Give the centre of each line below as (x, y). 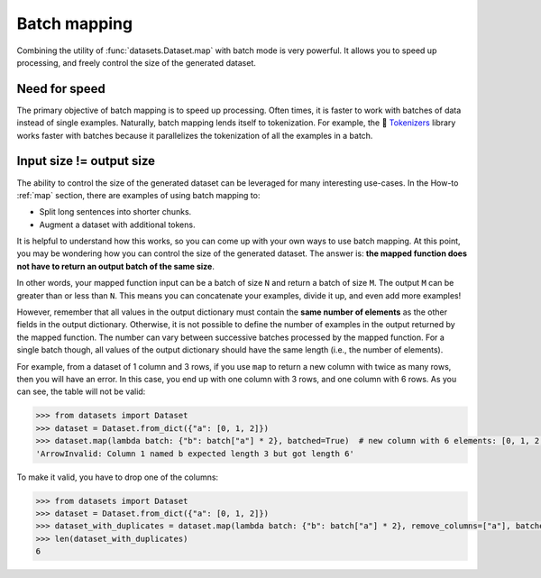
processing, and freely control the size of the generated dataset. (136, 62)
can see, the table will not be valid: (81, 391)
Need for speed (61, 89)
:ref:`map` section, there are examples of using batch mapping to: (138, 195)
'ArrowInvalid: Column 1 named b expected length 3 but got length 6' (195, 454)
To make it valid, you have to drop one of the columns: (118, 477)
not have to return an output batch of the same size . (116, 266)
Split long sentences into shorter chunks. (115, 212)
